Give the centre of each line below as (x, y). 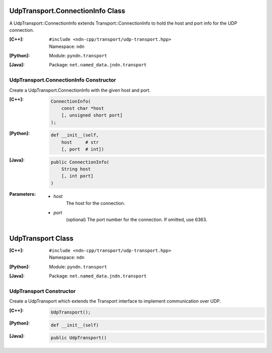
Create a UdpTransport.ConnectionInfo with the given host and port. (80, 90)
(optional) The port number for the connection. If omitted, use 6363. (137, 220)
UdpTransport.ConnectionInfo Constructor (63, 80)
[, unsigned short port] (92, 115)
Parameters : (23, 194)
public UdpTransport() (79, 338)
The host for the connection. (96, 203)
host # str (80, 142)
